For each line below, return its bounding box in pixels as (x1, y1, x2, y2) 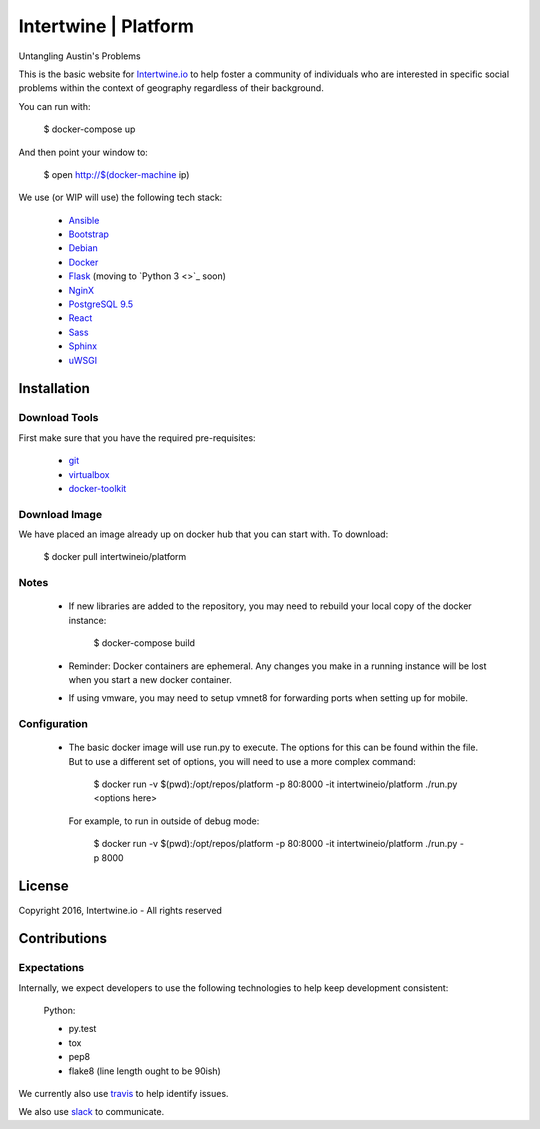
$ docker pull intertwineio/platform (43, 551, 187, 563)
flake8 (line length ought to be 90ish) (68, 1065, 222, 1077)
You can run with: (18, 100, 91, 112)
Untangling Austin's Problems (18, 50, 141, 62)
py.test (68, 1023, 97, 1035)
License (18, 878, 69, 895)
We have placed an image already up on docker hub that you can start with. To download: (18, 528, 389, 540)
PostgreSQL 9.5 (68, 298, 134, 310)
